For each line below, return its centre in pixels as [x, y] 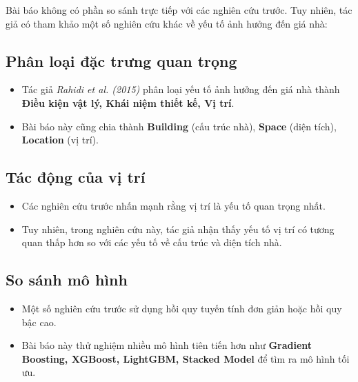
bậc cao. [39, 322]
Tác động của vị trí [76, 177]
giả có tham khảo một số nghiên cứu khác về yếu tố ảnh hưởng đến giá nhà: [167, 23]
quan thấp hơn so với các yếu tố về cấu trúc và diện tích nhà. [152, 242]
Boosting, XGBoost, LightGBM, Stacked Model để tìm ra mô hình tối [186, 358]
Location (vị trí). [60, 140]
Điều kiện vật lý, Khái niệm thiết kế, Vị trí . [128, 102]
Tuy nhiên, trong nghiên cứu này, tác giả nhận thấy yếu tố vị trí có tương [178, 229]
